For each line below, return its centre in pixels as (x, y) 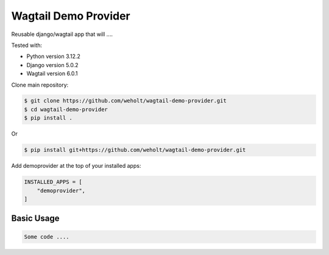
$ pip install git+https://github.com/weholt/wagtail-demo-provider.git (135, 150)
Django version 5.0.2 (52, 65)
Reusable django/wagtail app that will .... (62, 34)
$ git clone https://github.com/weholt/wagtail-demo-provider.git (125, 101)
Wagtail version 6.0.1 (52, 74)
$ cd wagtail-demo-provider (66, 109)
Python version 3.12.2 (53, 56)
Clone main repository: (40, 85)
